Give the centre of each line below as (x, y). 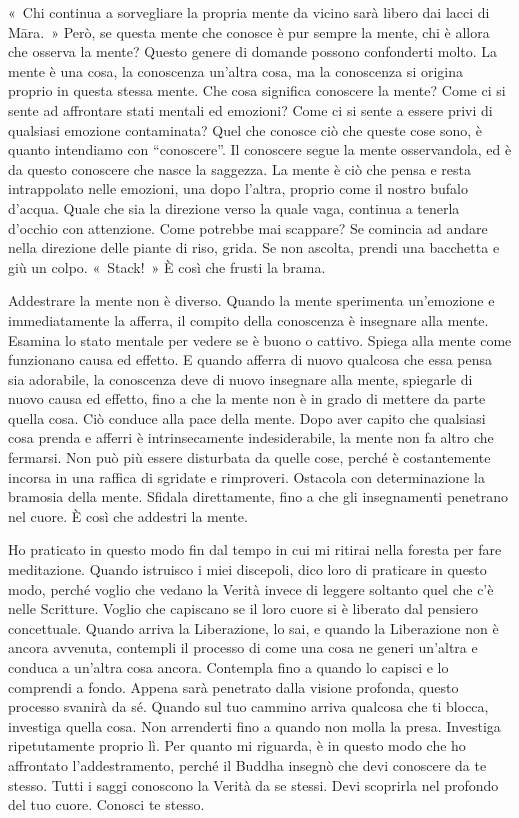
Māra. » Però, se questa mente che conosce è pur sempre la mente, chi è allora (249, 31)
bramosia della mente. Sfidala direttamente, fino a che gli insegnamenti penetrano (258, 496)
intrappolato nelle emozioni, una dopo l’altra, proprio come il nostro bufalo (238, 188)
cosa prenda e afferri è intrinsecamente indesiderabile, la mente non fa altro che (251, 437)
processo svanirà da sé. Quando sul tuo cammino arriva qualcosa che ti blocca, (248, 706)
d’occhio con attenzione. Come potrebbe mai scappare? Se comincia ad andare (248, 227)
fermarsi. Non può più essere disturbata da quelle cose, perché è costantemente (249, 457)
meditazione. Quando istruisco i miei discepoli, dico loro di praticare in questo (247, 569)
